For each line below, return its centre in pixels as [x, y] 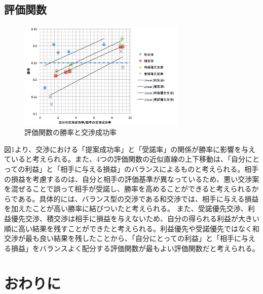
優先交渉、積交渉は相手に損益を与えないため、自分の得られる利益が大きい [135, 218]
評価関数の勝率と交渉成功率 [70, 132]
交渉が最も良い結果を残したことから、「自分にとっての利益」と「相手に [123, 238]
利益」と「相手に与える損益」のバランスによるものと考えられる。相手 [142, 169]
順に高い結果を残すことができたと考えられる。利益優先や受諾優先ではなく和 [132, 228]
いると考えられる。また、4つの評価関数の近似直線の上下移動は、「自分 [128, 159]
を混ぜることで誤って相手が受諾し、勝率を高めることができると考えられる [128, 189]
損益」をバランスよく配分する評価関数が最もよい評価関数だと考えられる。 [135, 248]
